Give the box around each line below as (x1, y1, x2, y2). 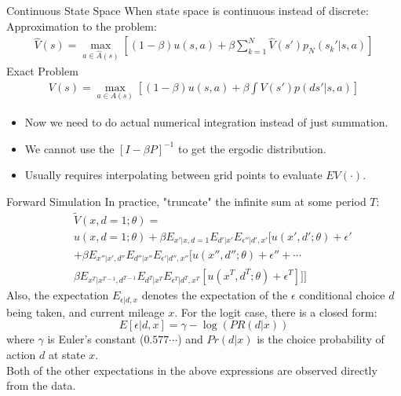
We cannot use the (24, 140, 115, 156)
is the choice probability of (257, 331, 385, 347)
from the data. (6, 377, 76, 394)
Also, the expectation (6, 287, 109, 303)
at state (48, 346, 86, 362)
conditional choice (299, 287, 385, 303)
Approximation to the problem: (6, 17, 157, 34)
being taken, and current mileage (6, 303, 165, 320)
